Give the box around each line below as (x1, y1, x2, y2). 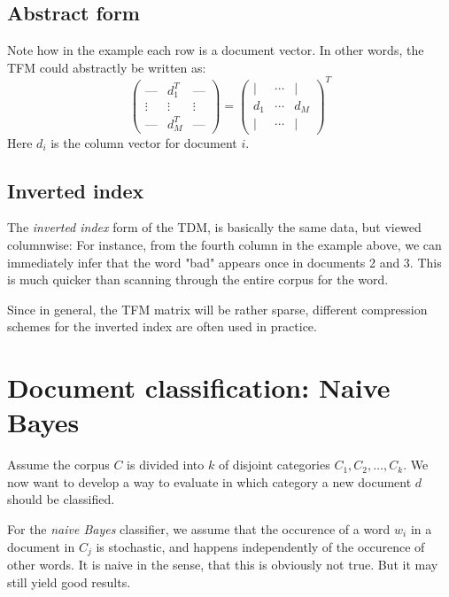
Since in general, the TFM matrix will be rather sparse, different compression (7, 299, 428, 318)
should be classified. (7, 490, 115, 508)
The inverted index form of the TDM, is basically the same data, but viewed (7, 218, 422, 236)
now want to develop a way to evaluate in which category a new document (7, 472, 412, 491)
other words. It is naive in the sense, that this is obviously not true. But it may (7, 555, 438, 574)
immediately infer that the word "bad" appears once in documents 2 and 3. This (7, 252, 442, 271)
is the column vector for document (50, 133, 237, 151)
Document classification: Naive (7, 369, 391, 406)
